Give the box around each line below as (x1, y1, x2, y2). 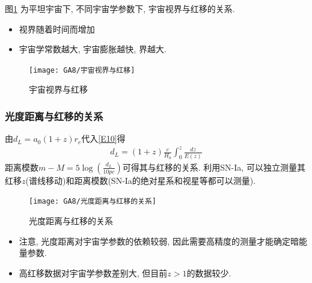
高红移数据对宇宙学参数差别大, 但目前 (19, 266, 168, 279)
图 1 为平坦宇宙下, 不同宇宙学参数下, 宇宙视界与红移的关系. (5, 2, 235, 14)
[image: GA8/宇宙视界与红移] (29, 65, 135, 75)
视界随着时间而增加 (19, 22, 95, 35)
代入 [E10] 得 (81, 132, 126, 145)
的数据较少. (186, 266, 231, 279)
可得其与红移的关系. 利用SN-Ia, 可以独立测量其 (122, 160, 305, 173)
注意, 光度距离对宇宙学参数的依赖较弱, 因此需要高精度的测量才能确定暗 (19, 234, 299, 247)
